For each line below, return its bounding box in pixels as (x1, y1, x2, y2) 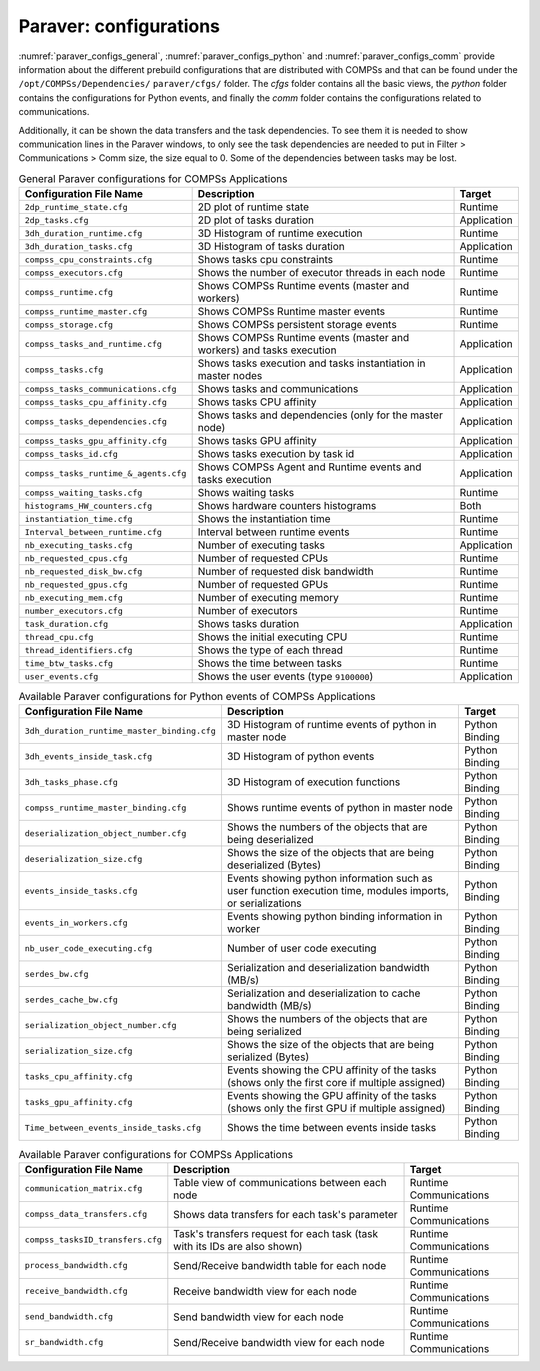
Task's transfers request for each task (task (173, 1226, 379, 1240)
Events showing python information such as (226, 871, 434, 885)
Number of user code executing (226, 941, 377, 955)
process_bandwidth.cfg (24, 1260, 129, 1271)
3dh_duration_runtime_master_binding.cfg (24, 725, 216, 736)
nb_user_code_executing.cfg (24, 943, 153, 954)
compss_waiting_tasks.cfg (24, 487, 143, 498)
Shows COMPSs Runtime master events (197, 305, 385, 319)
